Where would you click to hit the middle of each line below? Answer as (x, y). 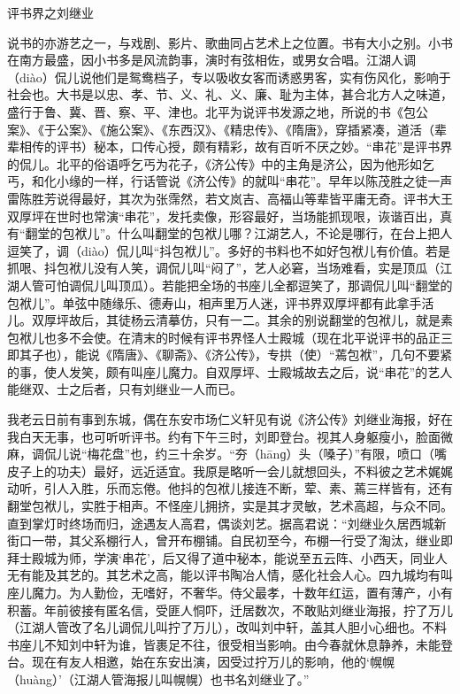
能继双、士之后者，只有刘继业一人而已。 (125, 389)
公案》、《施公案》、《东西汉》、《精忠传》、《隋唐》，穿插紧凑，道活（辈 (251, 129)
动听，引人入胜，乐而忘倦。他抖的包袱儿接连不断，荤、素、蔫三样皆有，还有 (230, 488)
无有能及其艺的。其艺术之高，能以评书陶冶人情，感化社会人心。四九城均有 (224, 575)
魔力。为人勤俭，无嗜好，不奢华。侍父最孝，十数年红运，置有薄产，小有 (242, 592)
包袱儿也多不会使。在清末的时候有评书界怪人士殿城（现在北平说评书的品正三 (230, 337)
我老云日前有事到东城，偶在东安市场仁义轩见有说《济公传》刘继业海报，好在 (230, 419)
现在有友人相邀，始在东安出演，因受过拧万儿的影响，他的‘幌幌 (213, 662)
